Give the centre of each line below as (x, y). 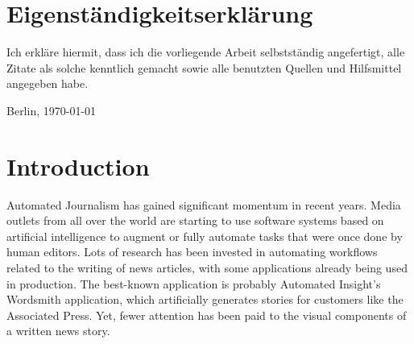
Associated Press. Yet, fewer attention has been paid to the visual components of (207, 315)
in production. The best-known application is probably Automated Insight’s (194, 283)
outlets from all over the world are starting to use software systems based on (195, 220)
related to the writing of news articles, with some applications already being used (207, 267)
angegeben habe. (48, 83)
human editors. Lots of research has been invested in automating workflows (192, 252)
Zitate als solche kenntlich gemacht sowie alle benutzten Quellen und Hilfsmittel (204, 67)
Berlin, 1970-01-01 (52, 110)
